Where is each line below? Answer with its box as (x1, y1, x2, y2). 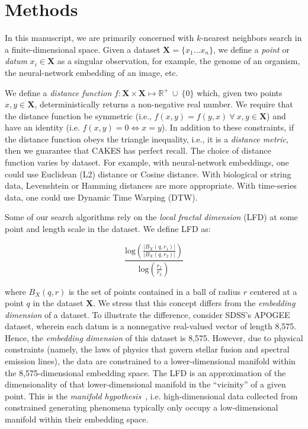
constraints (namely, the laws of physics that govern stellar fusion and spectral (5, 343, 290, 355)
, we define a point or (213, 43, 290, 55)
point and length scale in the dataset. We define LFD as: (5, 223, 211, 235)
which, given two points (197, 86, 283, 98)
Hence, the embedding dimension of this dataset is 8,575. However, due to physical (5, 331, 303, 344)
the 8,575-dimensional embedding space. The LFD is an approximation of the (5, 366, 286, 379)
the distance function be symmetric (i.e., (5, 109, 152, 122)
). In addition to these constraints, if (161, 121, 294, 134)
